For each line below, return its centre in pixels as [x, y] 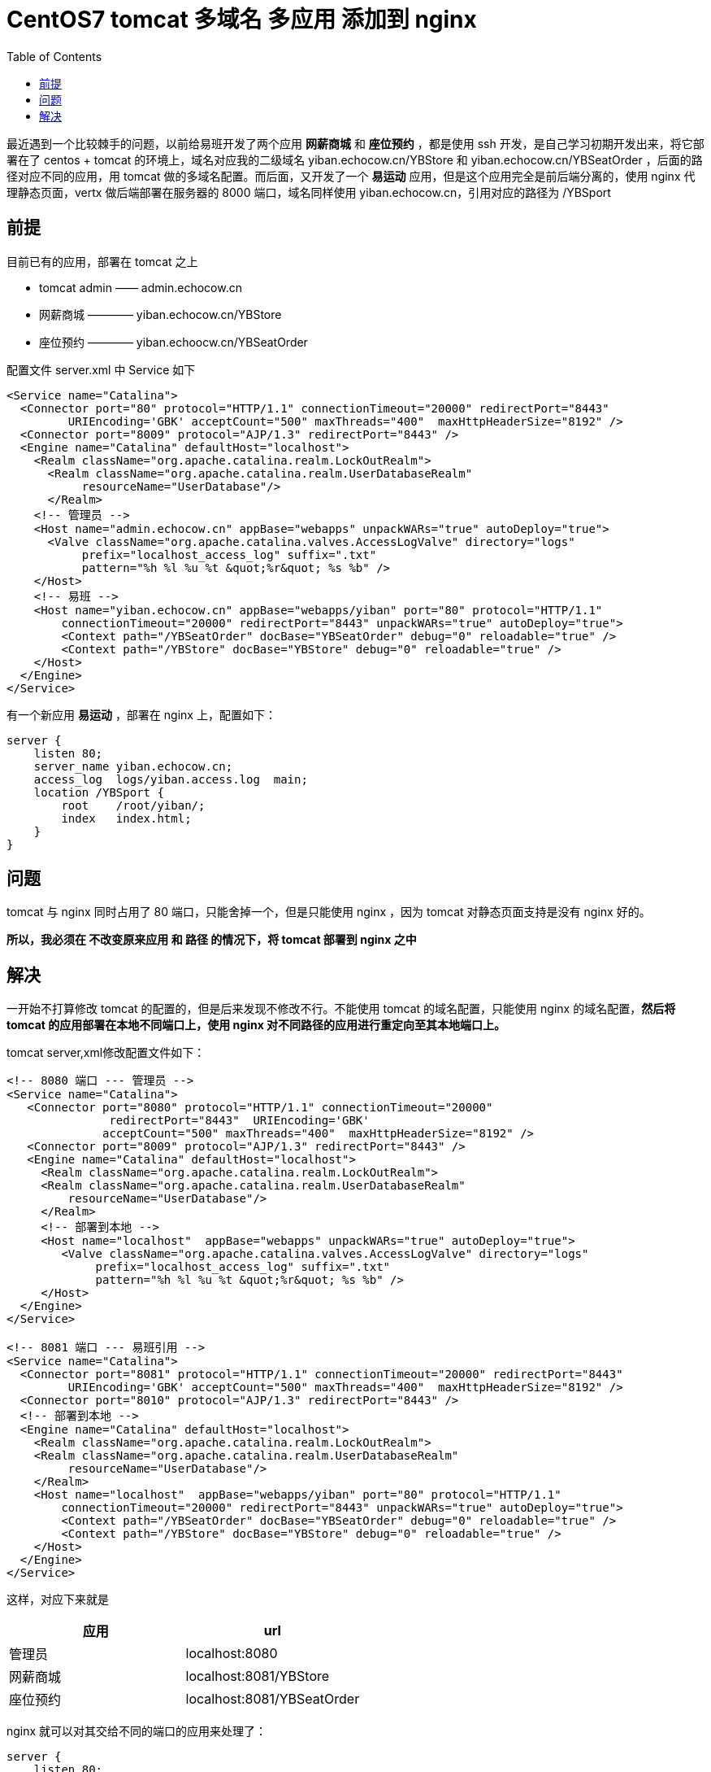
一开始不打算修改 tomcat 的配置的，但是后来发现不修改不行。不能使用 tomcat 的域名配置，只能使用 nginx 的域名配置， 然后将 [341, 1009]
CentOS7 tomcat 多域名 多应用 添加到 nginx [242, 20]
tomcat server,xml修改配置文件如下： [106, 1053]
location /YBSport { [99, 792]
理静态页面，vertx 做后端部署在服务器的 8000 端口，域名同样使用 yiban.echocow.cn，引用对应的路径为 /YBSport [309, 192]
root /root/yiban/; [133, 805]
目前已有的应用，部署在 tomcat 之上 [102, 261]
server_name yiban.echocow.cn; [133, 766]
